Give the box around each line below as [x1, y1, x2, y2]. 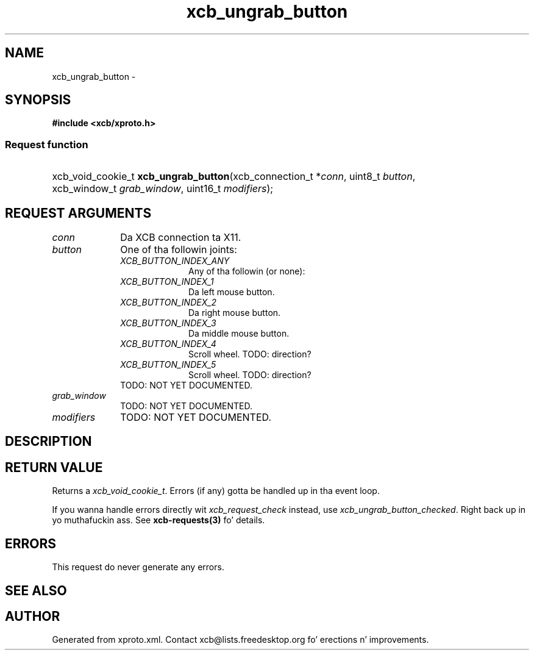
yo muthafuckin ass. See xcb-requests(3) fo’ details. [52, 515, 265, 526]
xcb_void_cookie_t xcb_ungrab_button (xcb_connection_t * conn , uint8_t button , [52, 170, 416, 183]
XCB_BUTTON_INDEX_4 [120, 338, 216, 349]
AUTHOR [5, 608, 60, 624]
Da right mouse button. [188, 307, 281, 318]
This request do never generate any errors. [52, 562, 224, 573]
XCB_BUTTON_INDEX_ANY [120, 256, 230, 267]
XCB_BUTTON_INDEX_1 [120, 276, 214, 287]
